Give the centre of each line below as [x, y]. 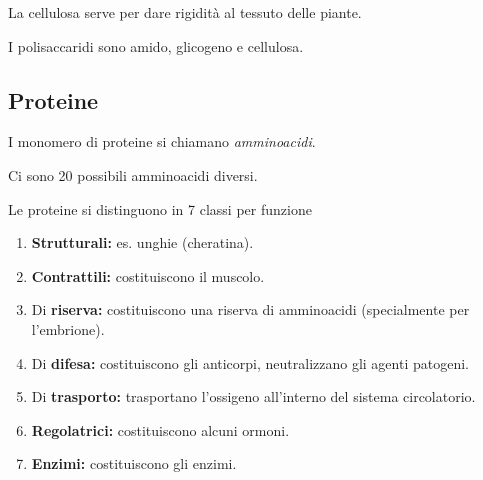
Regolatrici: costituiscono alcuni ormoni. [160, 429]
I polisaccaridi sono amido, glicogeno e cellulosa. [156, 45]
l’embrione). [68, 328]
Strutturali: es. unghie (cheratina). [142, 242]
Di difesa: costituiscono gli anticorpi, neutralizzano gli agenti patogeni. [250, 362]
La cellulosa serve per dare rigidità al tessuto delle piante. [185, 12]
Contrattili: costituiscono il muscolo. [148, 275]
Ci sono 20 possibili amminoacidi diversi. [133, 174]
